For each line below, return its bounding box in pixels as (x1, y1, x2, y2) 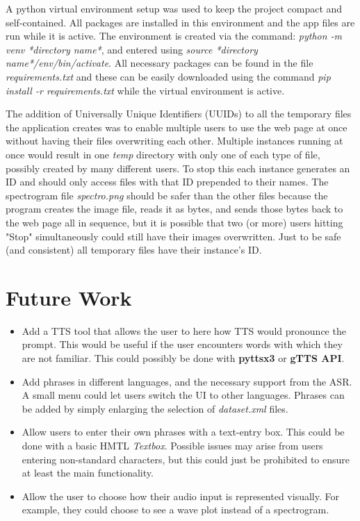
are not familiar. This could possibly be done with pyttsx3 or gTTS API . (22, 351, 345, 365)
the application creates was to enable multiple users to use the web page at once (6, 119, 347, 134)
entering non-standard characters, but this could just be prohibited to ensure (22, 452, 350, 466)
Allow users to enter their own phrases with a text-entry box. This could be (22, 424, 345, 439)
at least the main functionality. (22, 465, 154, 480)
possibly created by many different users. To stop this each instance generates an (6, 160, 350, 175)
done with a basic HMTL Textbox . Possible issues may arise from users (22, 438, 323, 452)
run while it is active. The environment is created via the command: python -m (6, 28, 343, 43)
